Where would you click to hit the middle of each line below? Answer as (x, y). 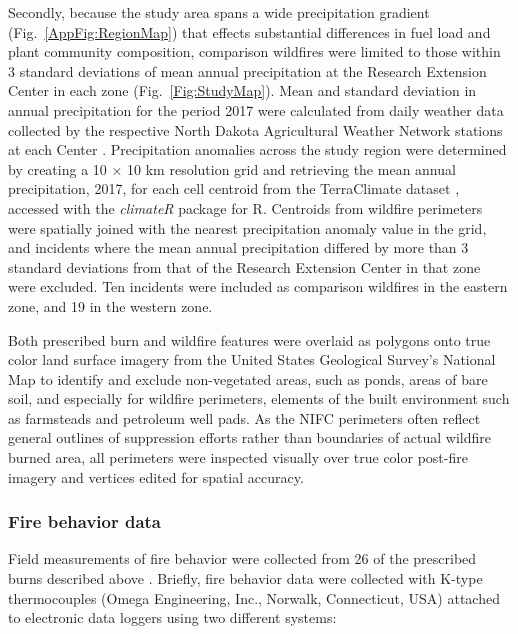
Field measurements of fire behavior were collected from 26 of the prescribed (242, 558)
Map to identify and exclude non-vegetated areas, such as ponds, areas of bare (248, 378)
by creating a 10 (57, 168)
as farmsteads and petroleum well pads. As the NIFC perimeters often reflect (244, 417)
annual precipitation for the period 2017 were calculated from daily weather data (256, 109)
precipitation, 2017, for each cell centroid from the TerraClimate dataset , (234, 188)
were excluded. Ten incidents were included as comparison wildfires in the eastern (258, 286)
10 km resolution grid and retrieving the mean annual (291, 168)
